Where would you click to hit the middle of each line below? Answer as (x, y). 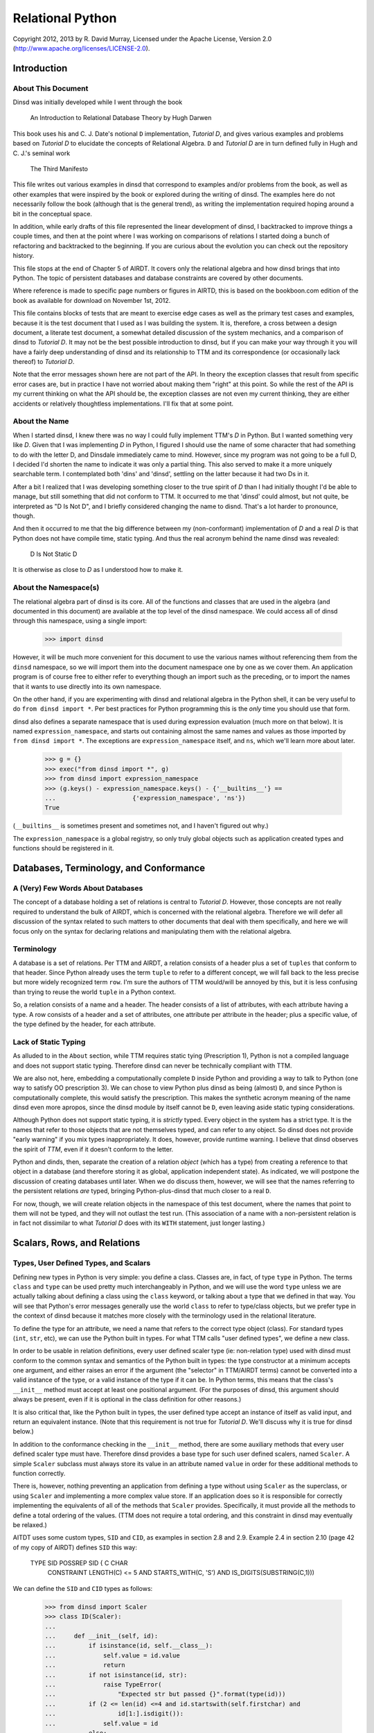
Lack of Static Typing (49, 1042)
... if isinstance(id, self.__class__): (129, 1646)
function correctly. (39, 1473)
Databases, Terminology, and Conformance (109, 868)
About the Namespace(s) (56, 588)
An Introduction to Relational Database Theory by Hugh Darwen (121, 118)
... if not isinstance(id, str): (116, 1675)
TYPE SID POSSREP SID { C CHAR (79, 1563)
